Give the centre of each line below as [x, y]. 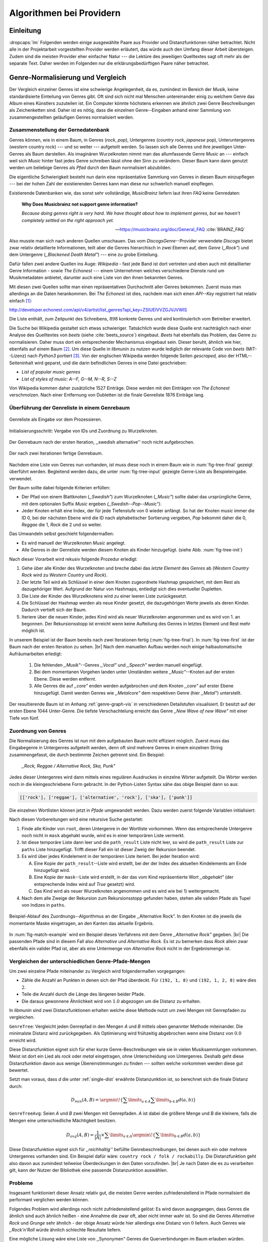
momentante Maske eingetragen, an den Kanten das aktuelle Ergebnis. [81, 923]
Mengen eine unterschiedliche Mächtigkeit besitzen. [63, 1120]
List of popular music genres [51, 372]
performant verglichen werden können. [49, 1200]
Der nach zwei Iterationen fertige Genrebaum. [56, 453]
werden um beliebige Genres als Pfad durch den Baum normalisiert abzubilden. [90, 168]
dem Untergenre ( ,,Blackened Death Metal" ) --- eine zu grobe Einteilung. [84, 255]
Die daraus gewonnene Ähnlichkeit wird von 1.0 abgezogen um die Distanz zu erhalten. [111, 1001]
